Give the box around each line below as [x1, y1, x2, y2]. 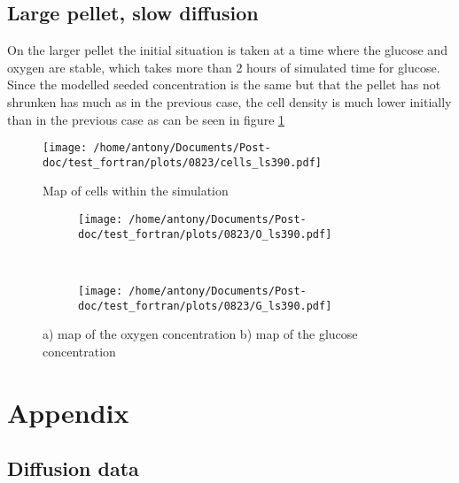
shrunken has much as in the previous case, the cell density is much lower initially [7, 92, 452, 111]
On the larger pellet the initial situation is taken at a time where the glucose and [7, 41, 447, 59]
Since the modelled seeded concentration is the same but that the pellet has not [7, 75, 441, 94]
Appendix [7, 394, 129, 430]
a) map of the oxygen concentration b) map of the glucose [43, 325, 358, 343]
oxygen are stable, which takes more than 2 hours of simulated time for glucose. [7, 57, 440, 76]
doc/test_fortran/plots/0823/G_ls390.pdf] [78, 299, 332, 312]
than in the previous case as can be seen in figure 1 [7, 110, 285, 128]
